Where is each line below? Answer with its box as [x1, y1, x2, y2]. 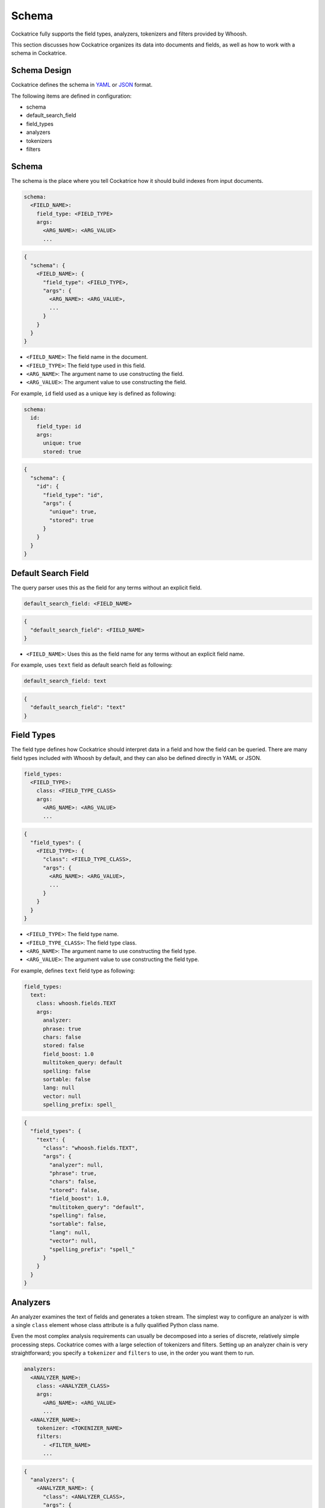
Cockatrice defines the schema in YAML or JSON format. [11, 81, 153, 89]
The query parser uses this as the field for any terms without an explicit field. [11, 584, 202, 591]
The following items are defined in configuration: [11, 92, 132, 100]
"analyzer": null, [49, 1161, 104, 1168]
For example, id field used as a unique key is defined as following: [11, 390, 176, 397]
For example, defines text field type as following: [11, 967, 135, 974]
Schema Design [11, 65, 72, 75]
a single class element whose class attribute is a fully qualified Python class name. [11, 1322, 219, 1329]
